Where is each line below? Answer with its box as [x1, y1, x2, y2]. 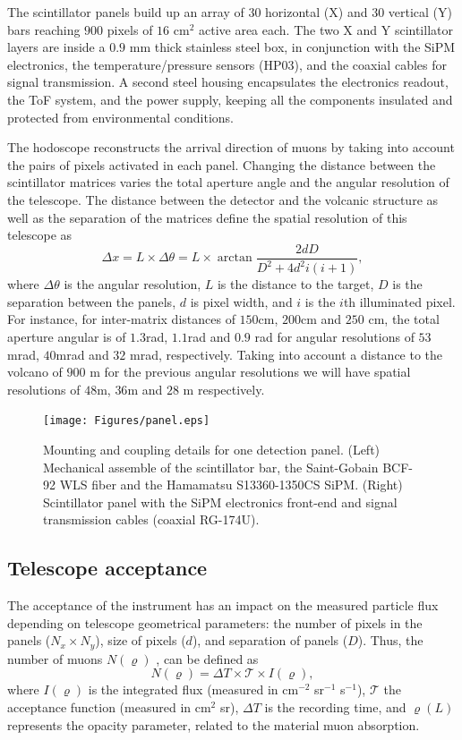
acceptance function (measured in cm [7, 697, 211, 716]
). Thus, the [357, 631, 423, 650]
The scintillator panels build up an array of [7, 3, 244, 21]
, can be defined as [156, 649, 259, 668]
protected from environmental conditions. [7, 107, 234, 126]
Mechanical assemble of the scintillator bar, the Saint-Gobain [43, 457, 379, 476]
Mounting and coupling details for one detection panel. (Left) [43, 439, 381, 458]
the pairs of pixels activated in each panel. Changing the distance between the [7, 155, 436, 174]
